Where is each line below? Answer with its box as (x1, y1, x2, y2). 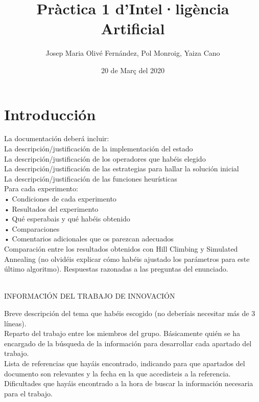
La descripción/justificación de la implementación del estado (4, 143, 193, 154)
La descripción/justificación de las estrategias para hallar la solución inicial (4, 163, 239, 174)
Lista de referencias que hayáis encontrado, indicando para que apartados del (4, 358, 245, 368)
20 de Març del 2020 (101, 64, 165, 75)
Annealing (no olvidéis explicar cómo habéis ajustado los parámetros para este (4, 253, 250, 264)
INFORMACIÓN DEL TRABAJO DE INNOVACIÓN (4, 291, 175, 301)
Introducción (4, 103, 96, 124)
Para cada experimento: (4, 183, 78, 194)
